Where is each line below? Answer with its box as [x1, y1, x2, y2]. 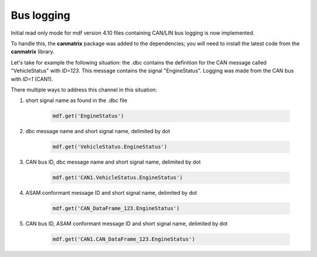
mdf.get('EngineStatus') [52, 113, 124, 120]
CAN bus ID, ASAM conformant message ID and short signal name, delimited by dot [25, 220, 228, 227]
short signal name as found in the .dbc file [25, 97, 127, 104]
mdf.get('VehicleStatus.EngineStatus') [52, 144, 167, 150]
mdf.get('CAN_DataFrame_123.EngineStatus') [52, 205, 180, 212]
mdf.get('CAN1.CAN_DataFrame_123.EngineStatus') [52, 236, 195, 243]
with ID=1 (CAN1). [11, 75, 53, 82]
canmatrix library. [11, 48, 55, 55]
